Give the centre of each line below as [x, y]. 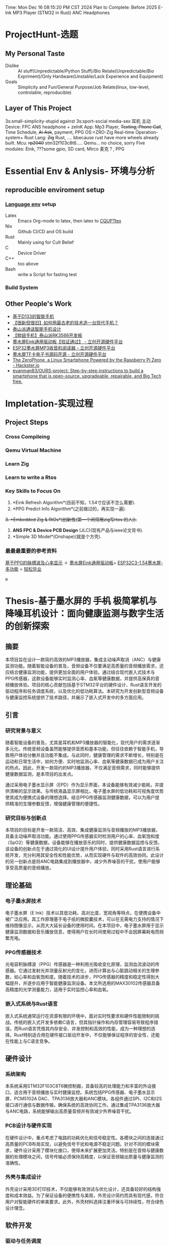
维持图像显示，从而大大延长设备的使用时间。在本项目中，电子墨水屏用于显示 [84, 925]
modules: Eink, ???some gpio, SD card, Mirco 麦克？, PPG [65, 149]
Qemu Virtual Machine [33, 450]
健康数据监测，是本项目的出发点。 [40, 774]
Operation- [147, 132]
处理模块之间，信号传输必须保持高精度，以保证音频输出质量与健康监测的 [89, 1156]
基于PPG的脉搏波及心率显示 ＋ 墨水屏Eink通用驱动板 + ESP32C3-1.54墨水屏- [84, 563]
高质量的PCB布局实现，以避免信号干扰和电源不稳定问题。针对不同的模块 [80, 1144]
